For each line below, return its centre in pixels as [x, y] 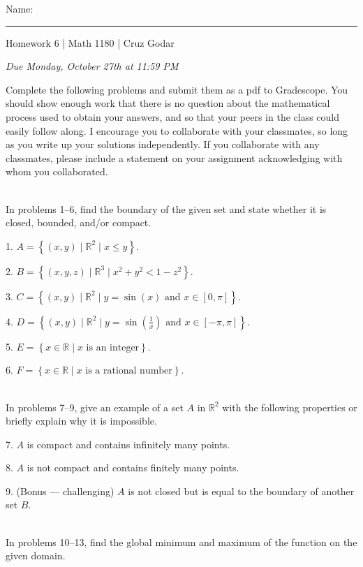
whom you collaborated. [57, 171]
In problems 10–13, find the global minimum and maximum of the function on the [181, 542]
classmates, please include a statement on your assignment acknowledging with [174, 157]
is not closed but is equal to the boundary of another [241, 491]
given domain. [36, 555]
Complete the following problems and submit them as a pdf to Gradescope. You [177, 89]
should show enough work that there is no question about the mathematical [168, 103]
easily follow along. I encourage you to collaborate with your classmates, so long [177, 130]
